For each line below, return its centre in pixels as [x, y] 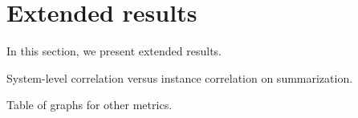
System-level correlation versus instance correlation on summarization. [180, 77]
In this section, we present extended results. [114, 51]
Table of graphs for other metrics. [89, 105]
